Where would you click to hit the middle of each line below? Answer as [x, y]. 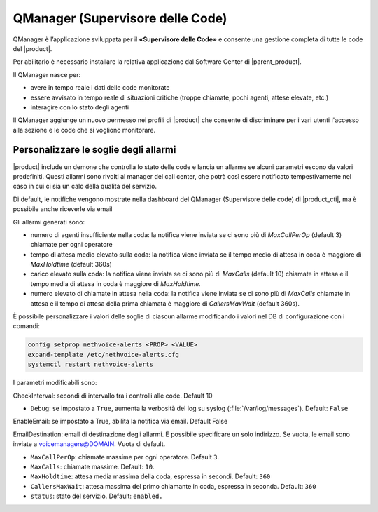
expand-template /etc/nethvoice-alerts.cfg [104, 355]
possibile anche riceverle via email [63, 209]
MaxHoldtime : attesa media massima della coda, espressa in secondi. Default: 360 [150, 476]
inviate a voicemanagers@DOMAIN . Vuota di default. [89, 444]
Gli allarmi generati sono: [49, 222]
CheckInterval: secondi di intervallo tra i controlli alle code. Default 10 [113, 396]
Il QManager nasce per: [47, 74]
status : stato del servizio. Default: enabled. [97, 496]
